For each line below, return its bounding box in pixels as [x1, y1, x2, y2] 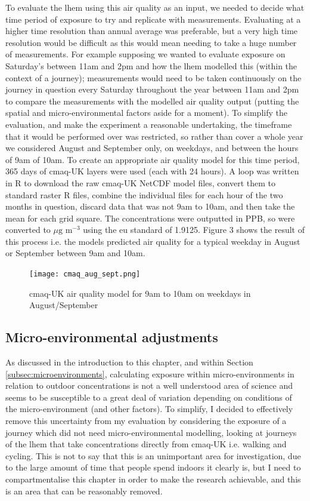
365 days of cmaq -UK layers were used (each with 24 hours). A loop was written [5, 165, 299, 177]
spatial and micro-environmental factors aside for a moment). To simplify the [5, 106, 287, 119]
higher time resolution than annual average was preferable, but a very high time [5, 24, 298, 37]
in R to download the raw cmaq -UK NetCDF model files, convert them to [5, 176, 275, 189]
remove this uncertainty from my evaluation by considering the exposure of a [5, 414, 287, 427]
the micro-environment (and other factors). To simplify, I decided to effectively [5, 402, 293, 415]
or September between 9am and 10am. [5, 247, 145, 259]
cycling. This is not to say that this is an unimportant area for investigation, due [5, 449, 301, 462]
